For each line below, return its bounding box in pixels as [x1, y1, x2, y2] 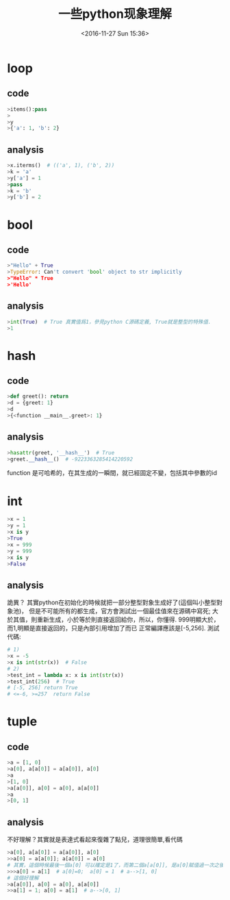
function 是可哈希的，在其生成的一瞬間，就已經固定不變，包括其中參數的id [7, 469, 218, 477]
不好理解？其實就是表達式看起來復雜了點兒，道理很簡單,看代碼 [7, 836, 183, 844]
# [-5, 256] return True [7, 684, 78, 691]
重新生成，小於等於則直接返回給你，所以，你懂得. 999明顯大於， [36, 615, 220, 623]
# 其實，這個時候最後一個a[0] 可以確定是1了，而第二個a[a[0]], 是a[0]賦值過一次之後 [7, 862, 225, 869]
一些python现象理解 [57, 6, 172, 22]
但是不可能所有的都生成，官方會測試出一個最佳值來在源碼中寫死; [29, 607, 211, 615]
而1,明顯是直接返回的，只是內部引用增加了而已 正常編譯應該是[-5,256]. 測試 [7, 624, 220, 632]
